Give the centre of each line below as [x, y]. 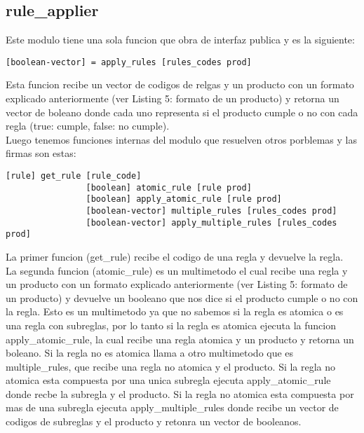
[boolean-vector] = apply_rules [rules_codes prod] [129, 62]
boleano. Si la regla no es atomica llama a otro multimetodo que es [150, 353]
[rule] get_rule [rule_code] [74, 176]
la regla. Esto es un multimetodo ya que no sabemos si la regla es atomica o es [175, 311]
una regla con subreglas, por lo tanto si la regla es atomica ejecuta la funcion [171, 325]
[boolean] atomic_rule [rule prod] [169, 187]
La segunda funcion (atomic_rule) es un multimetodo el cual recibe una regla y [177, 270]
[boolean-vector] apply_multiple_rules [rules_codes [211, 222]
